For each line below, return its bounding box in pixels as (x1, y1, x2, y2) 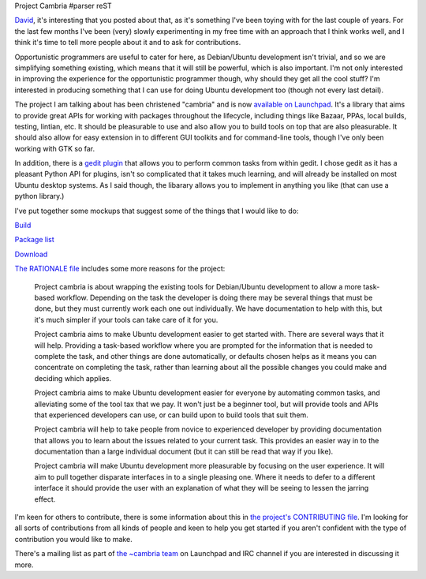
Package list (14, 235, 54, 245)
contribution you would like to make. (14, 534, 133, 544)
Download (14, 249, 48, 259)
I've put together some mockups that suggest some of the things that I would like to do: (14, 206, 299, 215)
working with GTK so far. (14, 144, 95, 153)
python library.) (14, 192, 65, 201)
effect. (34, 494, 56, 504)
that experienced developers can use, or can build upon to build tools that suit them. (34, 410, 309, 420)
